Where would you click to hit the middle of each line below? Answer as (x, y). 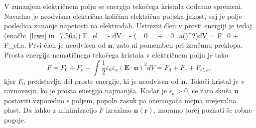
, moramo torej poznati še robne (203, 110)
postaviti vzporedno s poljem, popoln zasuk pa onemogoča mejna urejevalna (120, 100)
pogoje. (15, 119)
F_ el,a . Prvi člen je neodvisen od (55, 45)
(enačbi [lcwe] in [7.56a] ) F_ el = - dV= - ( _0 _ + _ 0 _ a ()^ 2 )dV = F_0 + (121, 35)
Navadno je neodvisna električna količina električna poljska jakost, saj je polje (123, 16)
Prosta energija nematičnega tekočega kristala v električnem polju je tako (116, 54)
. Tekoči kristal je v (215, 81)
